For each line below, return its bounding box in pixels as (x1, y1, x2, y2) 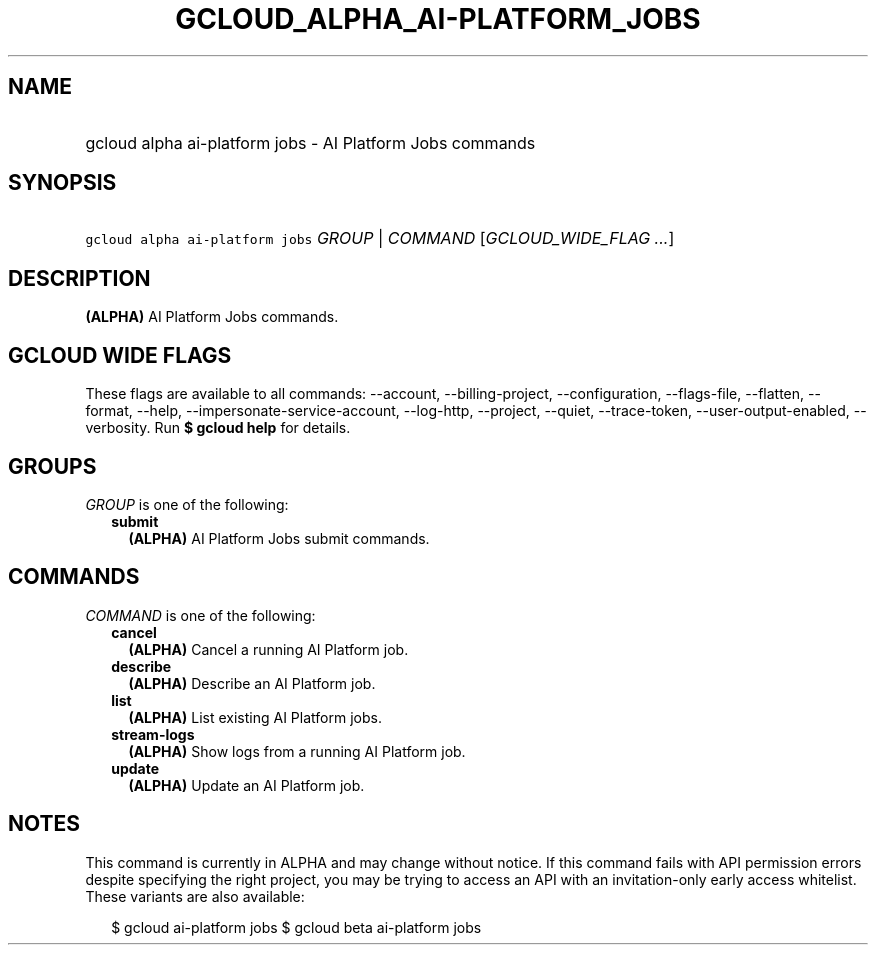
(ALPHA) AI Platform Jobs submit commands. (128, 529, 430, 547)
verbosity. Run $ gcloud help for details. (85, 419, 351, 437)
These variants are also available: (85, 887, 305, 905)
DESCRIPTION (8, 265, 151, 291)
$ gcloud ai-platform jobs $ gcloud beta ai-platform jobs (111, 918, 482, 936)
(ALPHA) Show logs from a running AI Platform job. (128, 742, 466, 760)
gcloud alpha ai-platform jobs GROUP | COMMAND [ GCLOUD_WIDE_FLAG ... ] (85, 228, 675, 249)
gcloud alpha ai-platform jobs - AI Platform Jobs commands (85, 132, 536, 153)
